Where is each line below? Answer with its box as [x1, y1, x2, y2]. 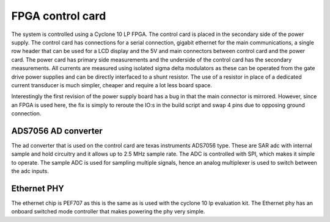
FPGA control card [11, 9, 106, 23]
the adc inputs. [11, 168, 49, 175]
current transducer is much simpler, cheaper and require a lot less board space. [11, 81, 212, 88]
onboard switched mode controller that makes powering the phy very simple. [11, 208, 205, 215]
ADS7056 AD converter [11, 126, 103, 136]
